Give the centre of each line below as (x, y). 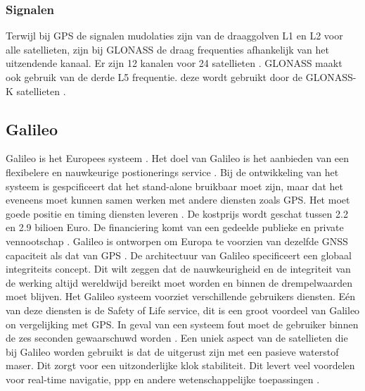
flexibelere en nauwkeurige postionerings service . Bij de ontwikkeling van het (172, 172)
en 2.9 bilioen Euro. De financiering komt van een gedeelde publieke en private (175, 227)
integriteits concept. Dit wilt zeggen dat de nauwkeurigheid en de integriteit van (178, 269)
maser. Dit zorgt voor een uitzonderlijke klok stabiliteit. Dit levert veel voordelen (180, 365)
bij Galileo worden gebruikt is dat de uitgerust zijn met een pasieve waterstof (172, 351)
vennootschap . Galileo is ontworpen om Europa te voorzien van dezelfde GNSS (177, 241)
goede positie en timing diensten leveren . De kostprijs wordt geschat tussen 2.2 (177, 213)
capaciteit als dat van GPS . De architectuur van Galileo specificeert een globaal (179, 255)
